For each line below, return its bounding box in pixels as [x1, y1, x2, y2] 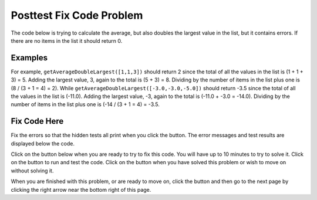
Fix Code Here [11, 116, 64, 126]
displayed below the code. [11, 140, 75, 147]
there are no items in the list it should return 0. [11, 37, 123, 44]
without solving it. [11, 167, 54, 174]
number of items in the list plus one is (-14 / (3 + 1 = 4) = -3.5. [11, 101, 160, 108]
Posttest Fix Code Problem [11, 9, 143, 22]
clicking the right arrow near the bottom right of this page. [11, 186, 151, 193]
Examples [11, 53, 48, 63]
